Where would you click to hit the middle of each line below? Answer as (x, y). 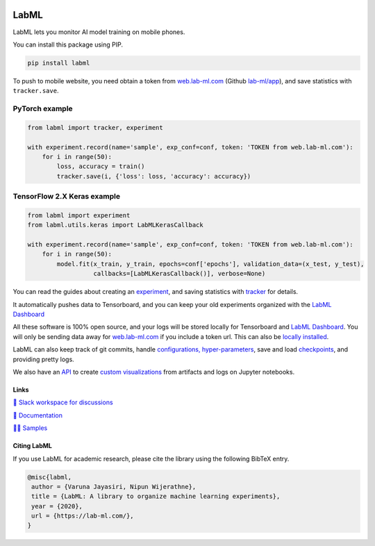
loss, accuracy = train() (101, 166)
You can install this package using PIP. (68, 44)
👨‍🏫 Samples (30, 428)
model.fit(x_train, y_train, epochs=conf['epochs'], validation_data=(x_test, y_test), (210, 264)
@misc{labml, (50, 477)
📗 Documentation (37, 415)
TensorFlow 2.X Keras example (67, 197)
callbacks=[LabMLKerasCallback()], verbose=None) (180, 274)
